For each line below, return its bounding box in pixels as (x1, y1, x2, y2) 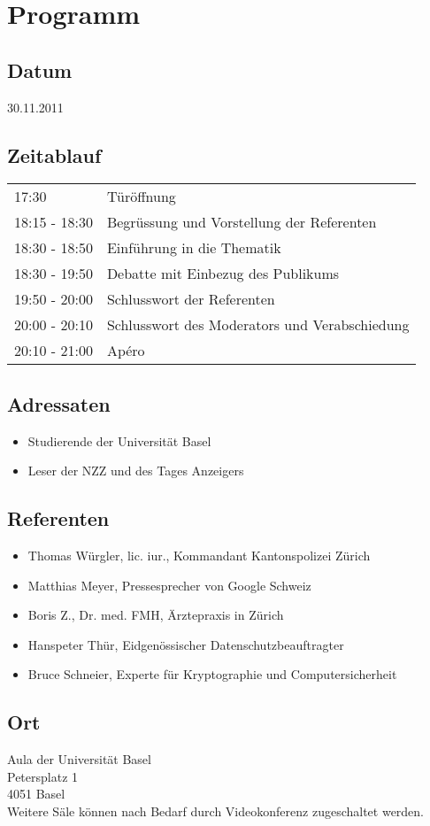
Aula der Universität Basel (7, 750, 151, 768)
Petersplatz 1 (7, 767, 79, 785)
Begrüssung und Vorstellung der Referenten (106, 212, 377, 233)
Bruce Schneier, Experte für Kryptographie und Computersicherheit (27, 665, 397, 683)
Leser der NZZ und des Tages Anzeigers (27, 461, 244, 480)
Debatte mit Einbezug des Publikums (106, 263, 340, 284)
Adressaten (7, 390, 111, 417)
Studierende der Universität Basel (27, 431, 211, 450)
